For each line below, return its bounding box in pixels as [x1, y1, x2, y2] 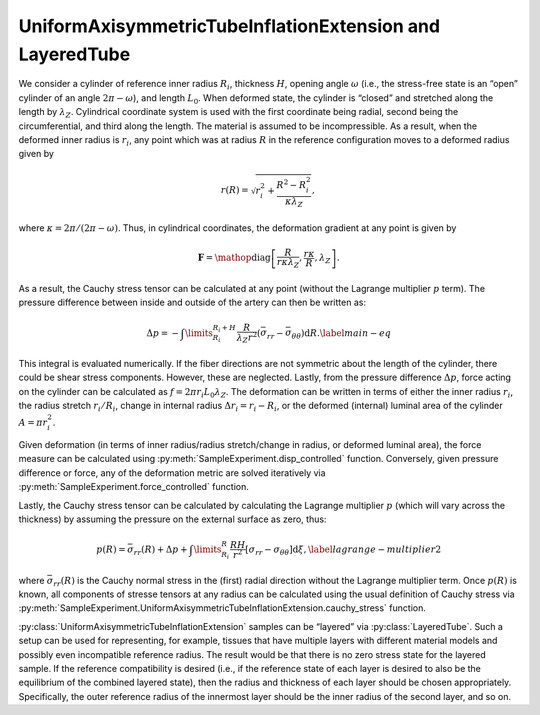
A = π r [18, 417, 48, 429]
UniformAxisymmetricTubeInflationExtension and [18, 15, 440, 37]
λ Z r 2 [236, 330, 258, 345]
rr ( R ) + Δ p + [133, 544, 188, 557]
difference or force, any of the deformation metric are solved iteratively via [18, 466, 326, 479]
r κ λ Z [276, 256, 300, 270]
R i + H [212, 323, 237, 334]
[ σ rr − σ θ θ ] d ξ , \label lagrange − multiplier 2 [245, 544, 442, 557]
